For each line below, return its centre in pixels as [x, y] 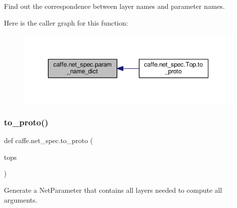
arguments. [21, 199]
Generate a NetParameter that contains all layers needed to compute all [113, 190]
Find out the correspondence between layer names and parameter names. [115, 6]
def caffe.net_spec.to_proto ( [49, 140]
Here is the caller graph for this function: [66, 22]
